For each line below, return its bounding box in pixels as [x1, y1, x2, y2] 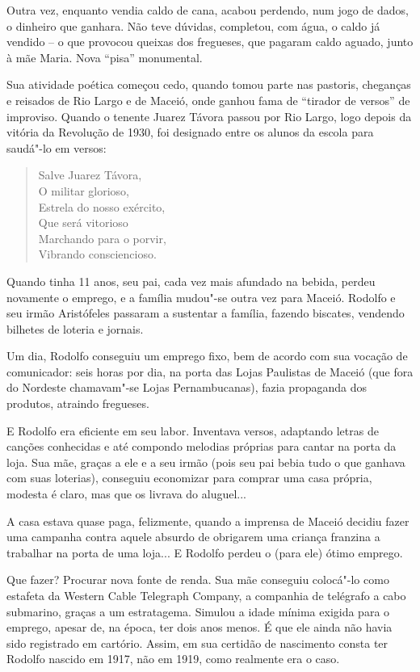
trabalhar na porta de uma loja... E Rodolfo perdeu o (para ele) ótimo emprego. [6, 544, 403, 561]
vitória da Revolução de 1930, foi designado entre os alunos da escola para [6, 124, 374, 141]
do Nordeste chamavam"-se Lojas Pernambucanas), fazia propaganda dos [6, 379, 367, 396]
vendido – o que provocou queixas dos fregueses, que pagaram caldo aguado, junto [6, 33, 414, 50]
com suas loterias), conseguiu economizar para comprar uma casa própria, [6, 469, 372, 486]
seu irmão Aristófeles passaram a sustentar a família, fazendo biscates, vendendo [6, 304, 405, 321]
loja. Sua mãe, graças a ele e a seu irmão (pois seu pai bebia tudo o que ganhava [6, 453, 405, 470]
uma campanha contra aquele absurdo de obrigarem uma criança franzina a [6, 528, 380, 545]
